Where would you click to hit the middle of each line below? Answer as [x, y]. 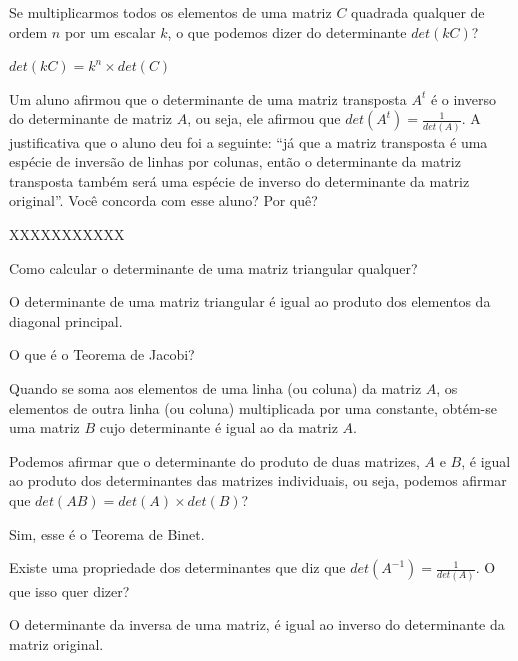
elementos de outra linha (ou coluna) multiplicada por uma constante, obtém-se [253, 407]
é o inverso [463, 98]
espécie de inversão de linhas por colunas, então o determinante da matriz [235, 161]
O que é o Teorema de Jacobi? [102, 354]
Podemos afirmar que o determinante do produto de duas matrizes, [214, 460]
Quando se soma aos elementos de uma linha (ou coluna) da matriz [215, 388]
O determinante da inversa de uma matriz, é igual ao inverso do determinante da [257, 624]
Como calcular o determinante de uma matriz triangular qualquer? [213, 267]
